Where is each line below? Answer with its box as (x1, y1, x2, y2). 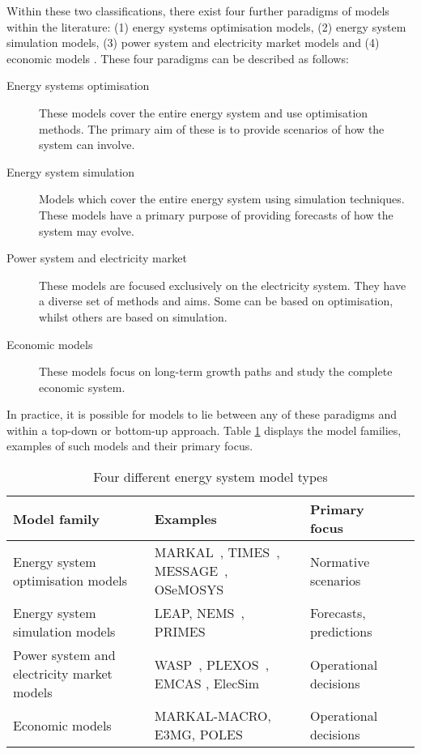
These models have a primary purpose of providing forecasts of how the (39, 206, 393, 223)
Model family (13, 509, 100, 528)
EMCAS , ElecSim (154, 673, 260, 692)
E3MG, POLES (154, 725, 243, 744)
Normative (309, 552, 370, 571)
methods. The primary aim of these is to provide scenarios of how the (39, 120, 385, 137)
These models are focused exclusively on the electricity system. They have (39, 276, 406, 293)
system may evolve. (39, 222, 134, 239)
